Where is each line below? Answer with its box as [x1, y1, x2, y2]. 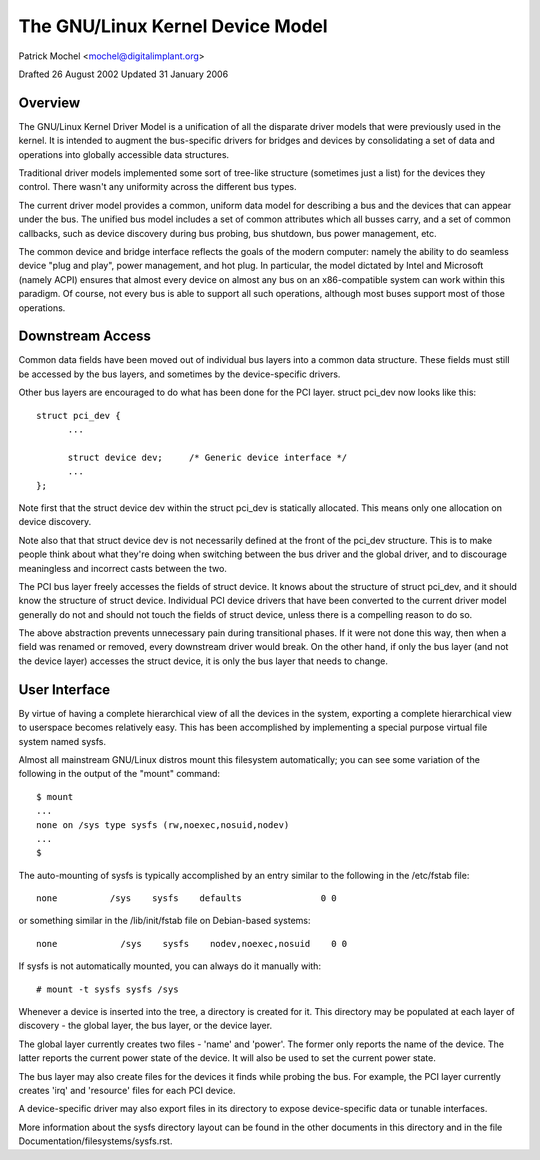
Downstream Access [18, 328, 152, 345]
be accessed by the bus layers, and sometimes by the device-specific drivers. [18, 368, 341, 380]
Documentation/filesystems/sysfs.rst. [18, 1135, 173, 1147]
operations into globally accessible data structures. [18, 148, 230, 160]
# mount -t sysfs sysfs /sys [36, 983, 179, 995]
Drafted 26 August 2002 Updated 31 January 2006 [18, 68, 229, 80]
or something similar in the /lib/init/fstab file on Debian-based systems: [18, 915, 311, 927]
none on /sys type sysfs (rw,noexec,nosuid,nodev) [36, 819, 290, 830]
